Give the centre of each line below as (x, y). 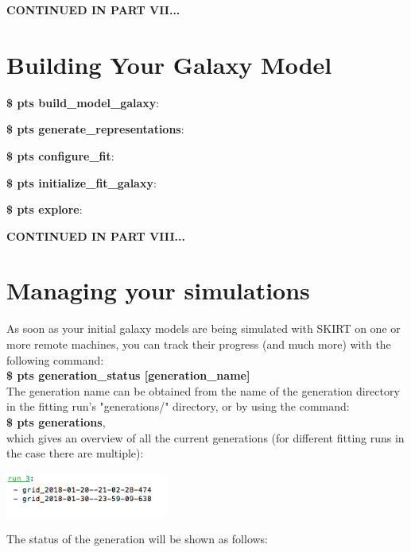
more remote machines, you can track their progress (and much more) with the (199, 344)
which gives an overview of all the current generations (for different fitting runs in (205, 437)
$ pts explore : (45, 209)
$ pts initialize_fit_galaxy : (81, 182)
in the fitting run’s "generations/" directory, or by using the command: (178, 406)
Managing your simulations (158, 290)
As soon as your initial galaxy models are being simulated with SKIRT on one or (204, 328)
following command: (55, 359)
